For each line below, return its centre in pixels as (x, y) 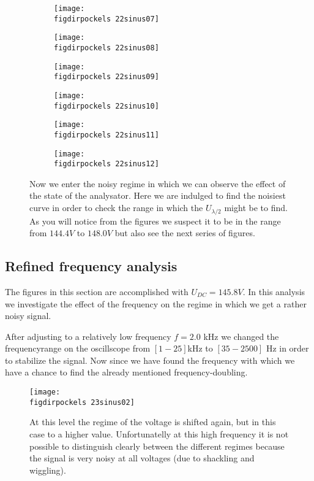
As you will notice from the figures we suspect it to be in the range (155, 221)
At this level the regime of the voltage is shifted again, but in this (153, 422)
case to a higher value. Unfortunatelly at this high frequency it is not (159, 433)
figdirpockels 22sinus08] (107, 48)
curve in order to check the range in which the (116, 208)
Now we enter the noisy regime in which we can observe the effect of (158, 183)
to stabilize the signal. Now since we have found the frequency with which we (150, 360)
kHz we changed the (241, 336)
